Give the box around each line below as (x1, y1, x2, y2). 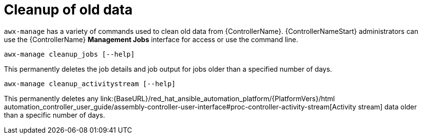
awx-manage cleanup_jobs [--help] (4, 50, 135, 58)
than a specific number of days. (4, 110, 105, 119)
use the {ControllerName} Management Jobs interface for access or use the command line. (4, 35, 298, 44)
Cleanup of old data (4, 1, 133, 18)
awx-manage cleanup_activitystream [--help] (4, 79, 176, 88)
